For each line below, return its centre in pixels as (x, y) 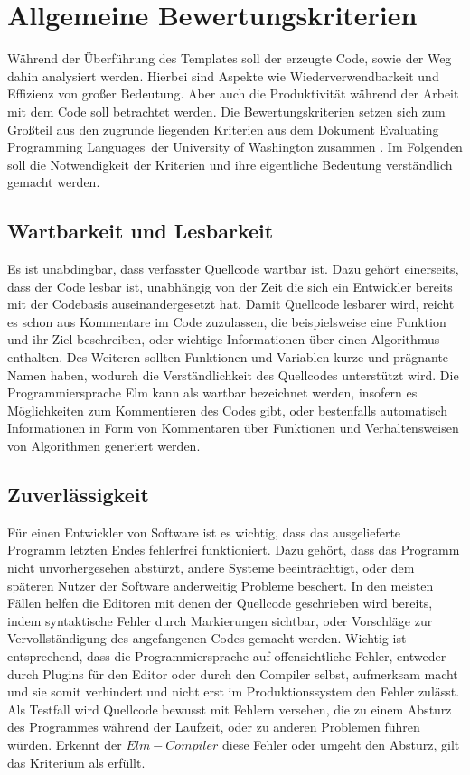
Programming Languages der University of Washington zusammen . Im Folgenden (235, 147)
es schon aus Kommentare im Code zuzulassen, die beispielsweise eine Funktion (227, 321)
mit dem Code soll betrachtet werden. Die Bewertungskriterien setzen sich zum (226, 111)
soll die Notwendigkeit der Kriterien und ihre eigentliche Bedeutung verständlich (230, 164)
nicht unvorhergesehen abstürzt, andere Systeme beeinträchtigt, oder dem (211, 567)
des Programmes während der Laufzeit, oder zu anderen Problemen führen (214, 727)
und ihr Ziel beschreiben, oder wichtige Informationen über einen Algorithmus (224, 339)
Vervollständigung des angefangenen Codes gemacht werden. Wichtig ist (207, 638)
